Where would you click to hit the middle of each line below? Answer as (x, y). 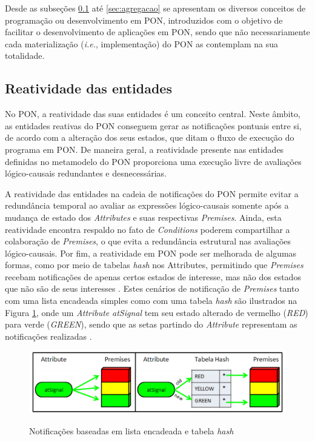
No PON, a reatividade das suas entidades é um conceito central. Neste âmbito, (153, 114)
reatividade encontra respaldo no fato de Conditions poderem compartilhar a (148, 229)
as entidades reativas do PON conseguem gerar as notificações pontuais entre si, (153, 125)
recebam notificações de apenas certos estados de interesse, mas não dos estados (153, 276)
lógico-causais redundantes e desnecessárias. (86, 173)
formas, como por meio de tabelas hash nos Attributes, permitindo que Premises (154, 265)
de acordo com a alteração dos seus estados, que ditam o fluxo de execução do (150, 137)
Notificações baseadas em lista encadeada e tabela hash (131, 431)
